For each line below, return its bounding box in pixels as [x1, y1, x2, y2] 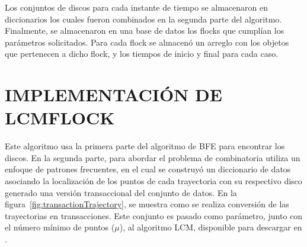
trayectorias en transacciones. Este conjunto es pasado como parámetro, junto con [5, 209, 303, 222]
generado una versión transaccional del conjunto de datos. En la [5, 186, 237, 198]
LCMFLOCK [5, 105, 115, 130]
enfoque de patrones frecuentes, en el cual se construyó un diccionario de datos [5, 163, 291, 175]
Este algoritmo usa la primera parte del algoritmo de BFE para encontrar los [5, 140, 285, 152]
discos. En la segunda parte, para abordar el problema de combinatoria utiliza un [5, 151, 300, 163]
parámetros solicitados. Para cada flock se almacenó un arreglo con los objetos [5, 36, 289, 48]
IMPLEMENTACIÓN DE [5, 82, 222, 107]
